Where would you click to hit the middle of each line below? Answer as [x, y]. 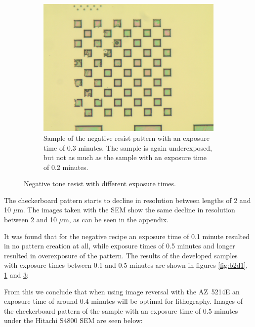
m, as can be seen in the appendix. [116, 220]
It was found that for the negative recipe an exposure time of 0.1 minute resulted [127, 236]
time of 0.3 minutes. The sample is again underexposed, [128, 147]
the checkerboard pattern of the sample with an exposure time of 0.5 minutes [121, 310]
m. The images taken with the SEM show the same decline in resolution [126, 210]
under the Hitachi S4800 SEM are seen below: [73, 320]
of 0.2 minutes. [66, 167]
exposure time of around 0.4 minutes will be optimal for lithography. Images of [124, 301]
